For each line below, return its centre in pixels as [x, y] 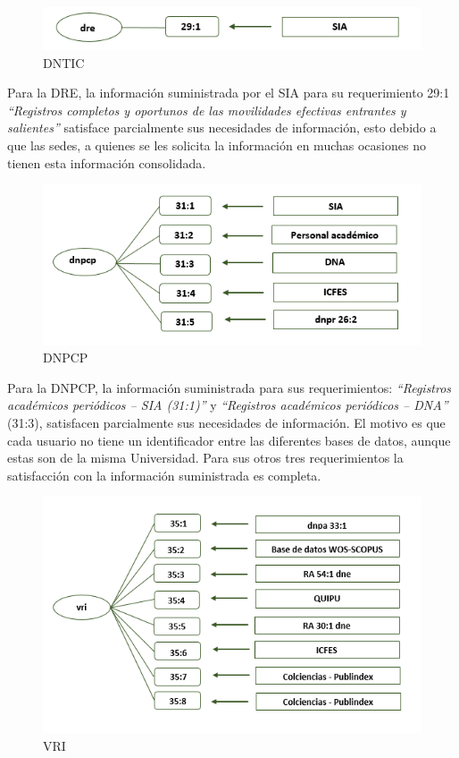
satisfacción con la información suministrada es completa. [164, 475]
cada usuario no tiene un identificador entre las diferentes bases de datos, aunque [229, 440]
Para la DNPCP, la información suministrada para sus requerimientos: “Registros [229, 387]
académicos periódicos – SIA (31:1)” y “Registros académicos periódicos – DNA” [228, 405]
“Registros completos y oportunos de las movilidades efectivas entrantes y [207, 110]
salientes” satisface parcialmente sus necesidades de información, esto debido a [222, 128]
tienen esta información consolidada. [107, 162]
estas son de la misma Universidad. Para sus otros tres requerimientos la [205, 458]
